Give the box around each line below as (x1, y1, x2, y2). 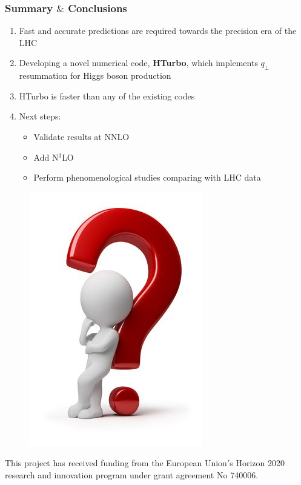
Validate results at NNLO (33, 130, 130, 142)
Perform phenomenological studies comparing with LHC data (33, 171, 261, 184)
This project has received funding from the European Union (5, 457, 227, 469)
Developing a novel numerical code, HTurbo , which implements (19, 56, 258, 69)
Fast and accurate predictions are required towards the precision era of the (19, 24, 297, 37)
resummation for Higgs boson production (19, 69, 171, 82)
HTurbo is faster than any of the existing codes (19, 89, 195, 102)
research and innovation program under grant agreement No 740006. (5, 468, 259, 481)
